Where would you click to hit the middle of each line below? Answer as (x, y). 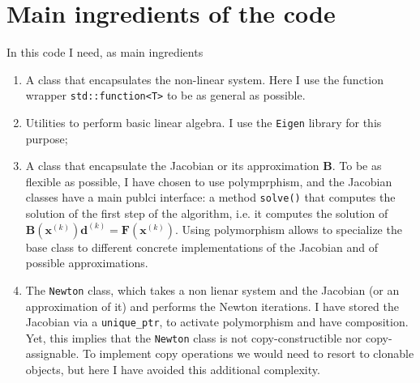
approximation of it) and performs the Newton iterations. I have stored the (212, 306)
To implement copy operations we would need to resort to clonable (248, 353)
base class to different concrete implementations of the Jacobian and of (201, 247)
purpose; (47, 138)
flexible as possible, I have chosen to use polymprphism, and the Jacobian (209, 181)
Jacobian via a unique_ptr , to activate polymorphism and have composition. (217, 322)
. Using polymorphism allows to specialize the (288, 229)
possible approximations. (87, 263)
